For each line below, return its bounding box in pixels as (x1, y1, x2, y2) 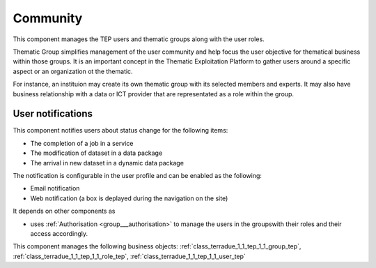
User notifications (13, 108, 93, 120)
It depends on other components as (13, 207, 116, 216)
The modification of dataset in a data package (30, 149, 163, 157)
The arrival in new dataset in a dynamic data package (30, 158, 185, 167)
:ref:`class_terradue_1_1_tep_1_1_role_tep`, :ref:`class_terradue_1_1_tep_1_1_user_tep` (13, 252, 246, 260)
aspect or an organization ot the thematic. (13, 67, 133, 75)
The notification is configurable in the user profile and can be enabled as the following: (13, 171, 263, 179)
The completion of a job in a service (30, 139, 134, 147)
